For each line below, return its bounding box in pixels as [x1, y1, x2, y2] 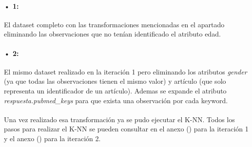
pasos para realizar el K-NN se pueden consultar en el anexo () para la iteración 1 [4, 124, 249, 134]
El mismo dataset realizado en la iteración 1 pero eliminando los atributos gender [4, 66, 247, 76]
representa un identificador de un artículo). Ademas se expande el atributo [4, 85, 227, 95]
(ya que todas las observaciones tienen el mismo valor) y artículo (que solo [4, 76, 226, 86]
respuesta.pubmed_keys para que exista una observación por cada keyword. [4, 95, 228, 105]
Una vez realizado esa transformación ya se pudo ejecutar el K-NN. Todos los [4, 114, 235, 124]
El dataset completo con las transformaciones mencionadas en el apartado [4, 19, 225, 29]
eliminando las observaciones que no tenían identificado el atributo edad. [4, 29, 221, 39]
